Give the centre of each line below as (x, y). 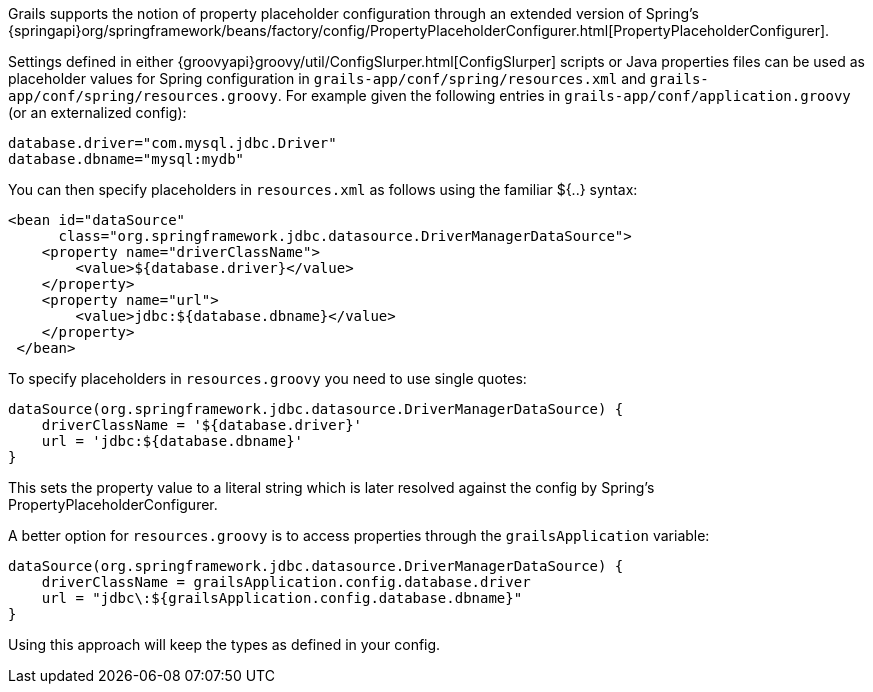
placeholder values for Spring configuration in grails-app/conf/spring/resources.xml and (327, 78)
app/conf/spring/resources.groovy (143, 96)
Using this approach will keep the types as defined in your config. (224, 644)
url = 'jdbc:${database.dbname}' (172, 441)
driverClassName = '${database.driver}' (202, 425)
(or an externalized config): (97, 112)
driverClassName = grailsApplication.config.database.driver (286, 582)
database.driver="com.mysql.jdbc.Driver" (172, 143)
